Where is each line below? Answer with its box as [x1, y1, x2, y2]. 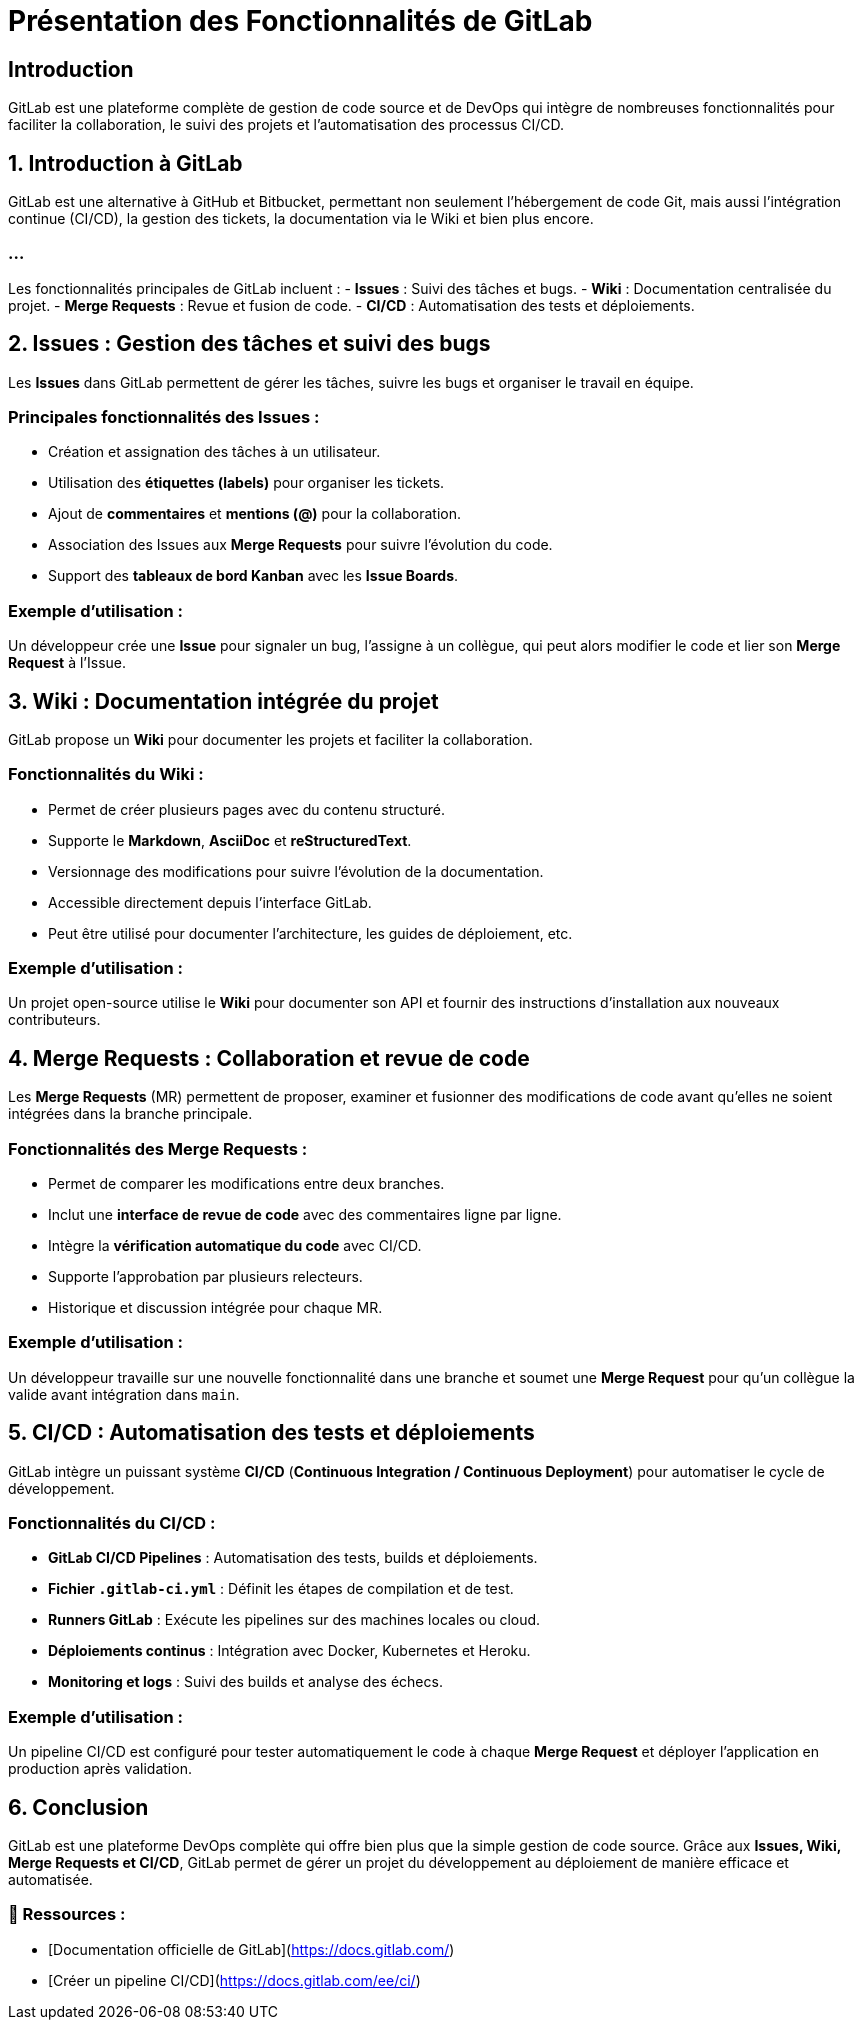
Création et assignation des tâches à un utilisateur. [48, 443, 381, 461]
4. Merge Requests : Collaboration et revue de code [8, 1045, 530, 1071]
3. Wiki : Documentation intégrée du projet [8, 688, 439, 714]
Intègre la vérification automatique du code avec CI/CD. [48, 1237, 422, 1255]
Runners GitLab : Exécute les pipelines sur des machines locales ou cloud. [48, 1611, 541, 1629]
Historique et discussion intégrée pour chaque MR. [48, 1299, 383, 1317]
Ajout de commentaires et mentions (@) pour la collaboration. [48, 505, 462, 523]
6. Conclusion [8, 1794, 149, 1820]
